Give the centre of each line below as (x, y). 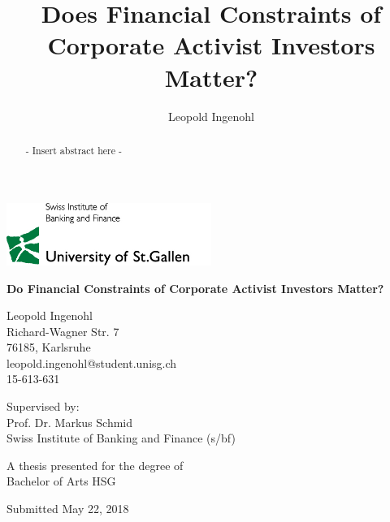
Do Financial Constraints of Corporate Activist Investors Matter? (195, 288)
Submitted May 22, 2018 (68, 509)
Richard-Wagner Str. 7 (63, 331)
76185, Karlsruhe (49, 347)
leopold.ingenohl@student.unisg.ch (92, 362)
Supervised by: (43, 406)
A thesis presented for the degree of (95, 465)
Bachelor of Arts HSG (61, 481)
